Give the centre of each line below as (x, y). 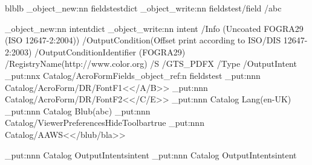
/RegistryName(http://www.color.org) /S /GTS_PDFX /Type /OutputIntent (151, 64)
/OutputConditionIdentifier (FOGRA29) (110, 51)
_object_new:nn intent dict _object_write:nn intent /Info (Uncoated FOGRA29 (154, 28)
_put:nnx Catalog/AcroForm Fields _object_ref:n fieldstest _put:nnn (133, 75)
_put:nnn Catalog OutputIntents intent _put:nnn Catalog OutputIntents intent (151, 154)
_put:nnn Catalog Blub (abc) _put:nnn (78, 111)
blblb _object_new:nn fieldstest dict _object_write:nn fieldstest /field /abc (143, 8)
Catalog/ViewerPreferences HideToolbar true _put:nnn (105, 123)
